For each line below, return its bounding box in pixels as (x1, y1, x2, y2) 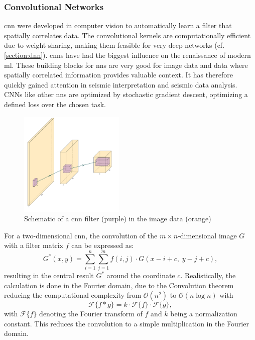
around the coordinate (106, 270, 175, 281)
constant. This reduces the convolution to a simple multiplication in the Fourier (4, 318, 249, 328)
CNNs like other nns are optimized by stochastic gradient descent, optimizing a (4, 89, 248, 100)
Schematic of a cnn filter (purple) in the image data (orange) (24, 213, 211, 224)
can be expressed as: (71, 240, 134, 250)
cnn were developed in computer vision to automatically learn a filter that (4, 20, 232, 31)
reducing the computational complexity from (4, 290, 142, 300)
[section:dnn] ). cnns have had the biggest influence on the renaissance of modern (4, 50, 251, 60)
